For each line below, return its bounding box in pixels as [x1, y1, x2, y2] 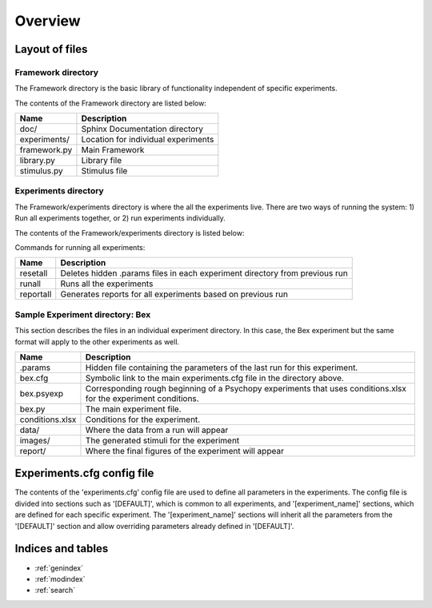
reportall [19, 288, 52, 300]
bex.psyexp [19, 387, 64, 399]
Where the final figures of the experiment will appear [85, 445, 284, 456]
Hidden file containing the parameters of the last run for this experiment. [85, 362, 358, 373]
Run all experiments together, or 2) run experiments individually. [14, 213, 226, 223]
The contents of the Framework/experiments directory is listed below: [14, 228, 245, 237]
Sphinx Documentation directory [81, 124, 204, 135]
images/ [19, 435, 50, 446]
